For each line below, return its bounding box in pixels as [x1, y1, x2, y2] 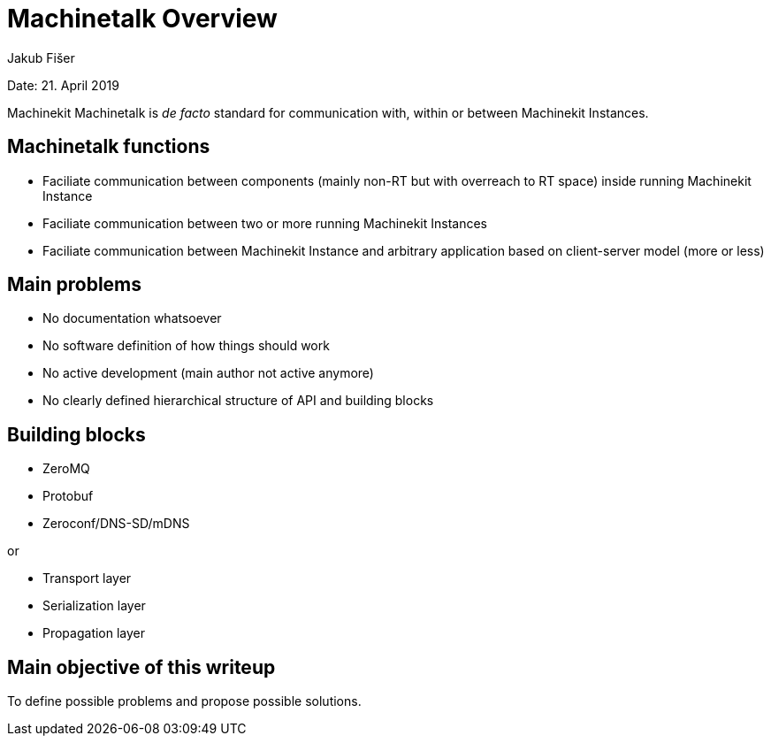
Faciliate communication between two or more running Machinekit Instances [42, 215, 487, 231]
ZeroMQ [42, 461, 90, 477]
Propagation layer [42, 625, 146, 641]
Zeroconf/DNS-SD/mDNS [42, 516, 190, 532]
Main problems [7, 273, 142, 296]
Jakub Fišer [7, 50, 75, 65]
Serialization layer [42, 598, 146, 614]
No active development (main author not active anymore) [42, 365, 374, 381]
